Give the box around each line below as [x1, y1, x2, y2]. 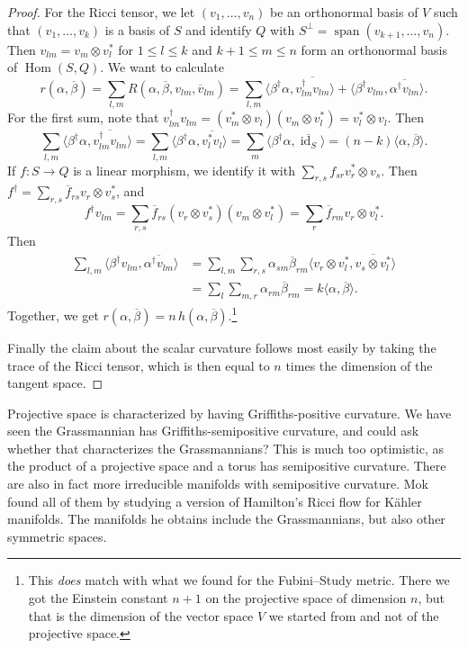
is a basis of [104, 20, 170, 39]
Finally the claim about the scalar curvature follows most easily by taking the [7, 337, 436, 356]
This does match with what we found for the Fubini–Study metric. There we [28, 571, 450, 589]
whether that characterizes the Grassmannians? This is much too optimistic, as [7, 438, 444, 457]
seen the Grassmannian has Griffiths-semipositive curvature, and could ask [7, 421, 419, 440]
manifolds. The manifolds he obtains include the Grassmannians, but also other [7, 509, 445, 528]
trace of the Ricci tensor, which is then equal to [7, 355, 270, 374]
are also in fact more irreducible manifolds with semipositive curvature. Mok [7, 474, 428, 493]
